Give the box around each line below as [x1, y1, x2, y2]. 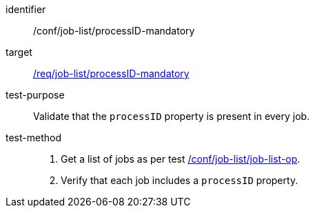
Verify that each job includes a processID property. [61, 174, 298, 186]
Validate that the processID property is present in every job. [33, 110, 310, 122]
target [6, 46, 32, 58]
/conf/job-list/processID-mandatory [33, 25, 195, 37]
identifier [6, 3, 46, 15]
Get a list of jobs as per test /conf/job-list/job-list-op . [61, 153, 301, 165]
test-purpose [6, 89, 65, 101]
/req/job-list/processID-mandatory [33, 68, 190, 79]
